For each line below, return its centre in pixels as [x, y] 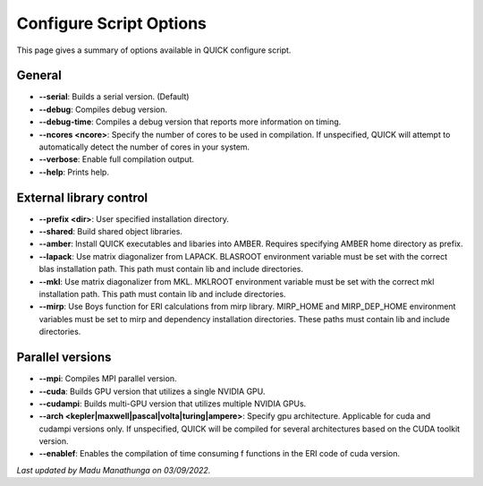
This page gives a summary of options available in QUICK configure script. [154, 50]
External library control [82, 197]
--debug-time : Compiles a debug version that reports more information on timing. [190, 122]
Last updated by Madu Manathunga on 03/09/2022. [114, 470]
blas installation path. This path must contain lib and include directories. [171, 269]
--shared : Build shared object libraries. [111, 232]
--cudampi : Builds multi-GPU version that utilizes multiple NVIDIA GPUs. [173, 404]
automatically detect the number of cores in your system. [144, 147]
